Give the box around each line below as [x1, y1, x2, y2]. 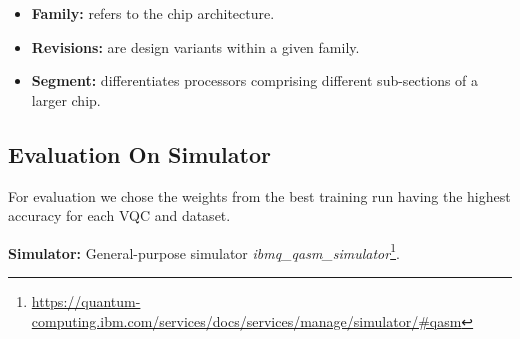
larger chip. [31, 89, 101, 110]
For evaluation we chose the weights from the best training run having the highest [8, 185, 511, 206]
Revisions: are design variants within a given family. [31, 36, 360, 57]
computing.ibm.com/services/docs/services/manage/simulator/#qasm [31, 310, 462, 331]
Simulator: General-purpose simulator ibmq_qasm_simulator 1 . [8, 239, 400, 263]
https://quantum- [31, 291, 141, 312]
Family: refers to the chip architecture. [31, 3, 275, 23]
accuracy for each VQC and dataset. [8, 205, 231, 226]
